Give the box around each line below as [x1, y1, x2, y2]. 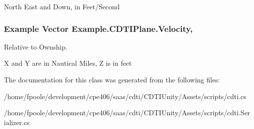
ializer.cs [4, 117, 30, 127]
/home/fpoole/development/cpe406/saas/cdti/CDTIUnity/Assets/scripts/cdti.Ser [4, 107, 251, 118]
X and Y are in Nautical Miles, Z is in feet [4, 58, 132, 68]
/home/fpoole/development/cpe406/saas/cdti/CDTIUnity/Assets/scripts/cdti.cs [4, 91, 247, 101]
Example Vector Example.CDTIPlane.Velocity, [4, 22, 193, 34]
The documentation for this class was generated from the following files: [4, 75, 220, 84]
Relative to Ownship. [4, 41, 68, 52]
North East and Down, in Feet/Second [4, 1, 120, 11]
